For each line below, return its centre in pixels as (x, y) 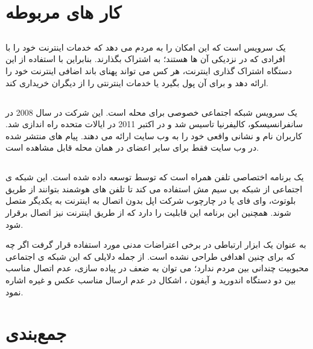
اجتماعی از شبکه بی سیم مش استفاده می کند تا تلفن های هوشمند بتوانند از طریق (154, 188)
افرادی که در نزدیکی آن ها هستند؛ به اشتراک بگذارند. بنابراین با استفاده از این (145, 59)
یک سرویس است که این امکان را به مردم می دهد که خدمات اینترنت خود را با (146, 47)
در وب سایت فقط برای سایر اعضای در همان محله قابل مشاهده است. (132, 147)
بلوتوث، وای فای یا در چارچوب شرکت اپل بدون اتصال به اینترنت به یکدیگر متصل (151, 200)
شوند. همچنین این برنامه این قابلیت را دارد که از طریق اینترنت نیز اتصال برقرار (148, 212)
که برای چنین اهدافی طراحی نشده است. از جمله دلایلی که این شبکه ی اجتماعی (150, 256)
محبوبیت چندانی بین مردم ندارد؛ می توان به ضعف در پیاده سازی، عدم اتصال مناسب (157, 268)
